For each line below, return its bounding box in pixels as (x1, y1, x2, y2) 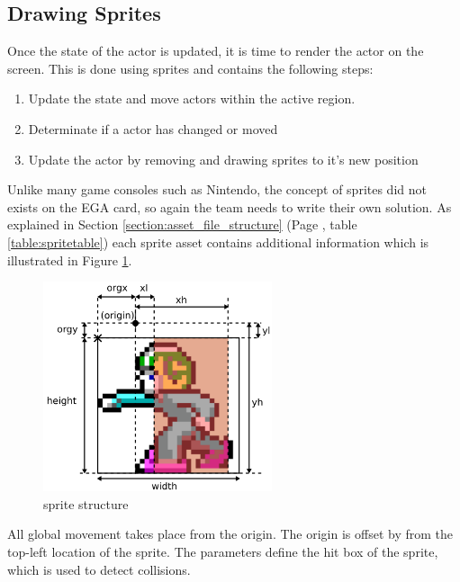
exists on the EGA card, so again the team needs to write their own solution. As (7, 197, 452, 216)
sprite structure (43, 494, 129, 513)
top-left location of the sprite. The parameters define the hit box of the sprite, (7, 542, 438, 561)
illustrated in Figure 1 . (7, 250, 132, 269)
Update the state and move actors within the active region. (28, 89, 356, 108)
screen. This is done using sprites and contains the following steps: (7, 58, 374, 77)
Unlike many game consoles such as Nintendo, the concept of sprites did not (7, 180, 427, 199)
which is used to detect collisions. (7, 560, 191, 578)
